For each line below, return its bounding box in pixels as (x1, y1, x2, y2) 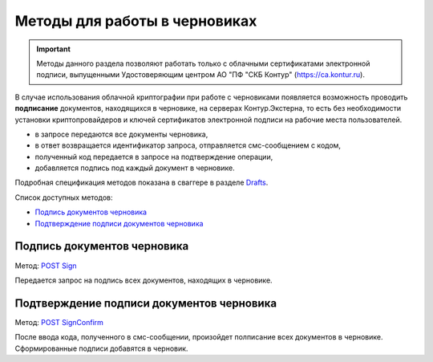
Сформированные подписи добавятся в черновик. (14, 344, 188, 353)
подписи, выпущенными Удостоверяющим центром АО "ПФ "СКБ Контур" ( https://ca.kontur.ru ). (36, 70, 365, 79)
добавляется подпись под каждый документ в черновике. (34, 163, 236, 173)
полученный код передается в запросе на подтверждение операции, (34, 152, 273, 161)
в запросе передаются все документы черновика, (34, 129, 208, 139)
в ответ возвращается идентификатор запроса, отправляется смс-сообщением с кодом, (34, 140, 341, 150)
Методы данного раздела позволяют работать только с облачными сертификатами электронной (36, 59, 370, 68)
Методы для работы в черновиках (14, 12, 257, 30)
